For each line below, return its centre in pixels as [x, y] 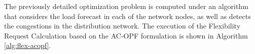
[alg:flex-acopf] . [28, 45]
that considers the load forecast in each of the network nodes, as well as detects [128, 16]
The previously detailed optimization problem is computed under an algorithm [126, 6]
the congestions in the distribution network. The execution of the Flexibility [122, 26]
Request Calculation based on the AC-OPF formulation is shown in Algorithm [126, 35]
